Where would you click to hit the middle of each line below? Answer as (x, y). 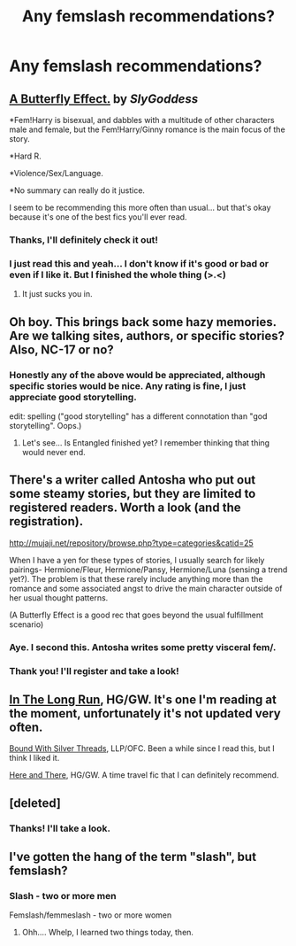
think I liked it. (34, 758)
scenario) (27, 624)
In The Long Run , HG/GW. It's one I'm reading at (143, 699)
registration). (46, 521)
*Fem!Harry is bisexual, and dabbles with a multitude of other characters (142, 120)
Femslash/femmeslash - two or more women (91, 915)
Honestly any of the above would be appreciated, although (137, 375)
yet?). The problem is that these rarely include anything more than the (136, 578)
